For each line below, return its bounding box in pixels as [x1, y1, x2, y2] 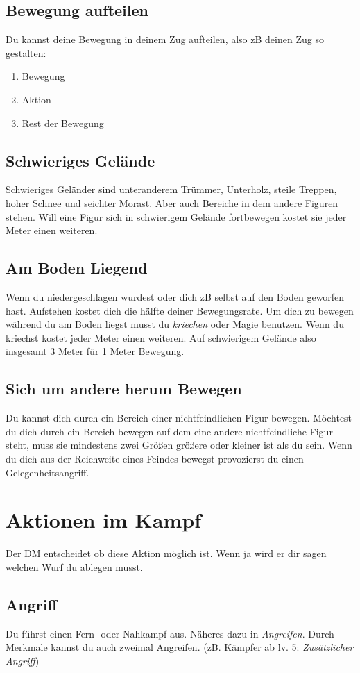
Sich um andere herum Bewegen [6, 378, 242, 399]
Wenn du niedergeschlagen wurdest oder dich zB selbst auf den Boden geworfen [6, 289, 345, 304]
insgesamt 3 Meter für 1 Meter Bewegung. [6, 344, 185, 358]
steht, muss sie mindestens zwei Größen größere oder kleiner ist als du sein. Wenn [6, 438, 352, 452]
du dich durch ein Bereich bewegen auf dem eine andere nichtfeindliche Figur [6, 424, 333, 438]
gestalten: [6, 45, 46, 60]
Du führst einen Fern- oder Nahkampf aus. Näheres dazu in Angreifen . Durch [6, 626, 334, 640]
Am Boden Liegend [6, 257, 148, 279]
